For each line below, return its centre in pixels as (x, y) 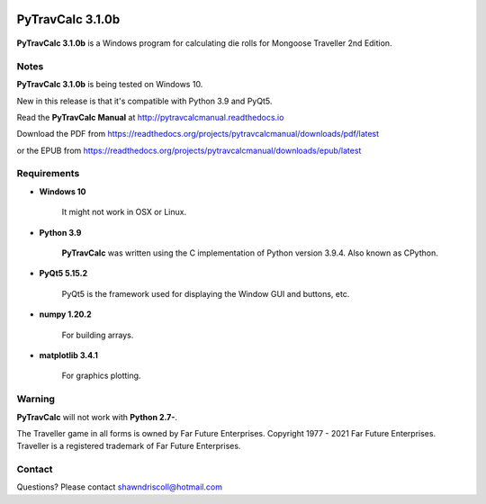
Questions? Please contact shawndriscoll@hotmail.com (119, 487)
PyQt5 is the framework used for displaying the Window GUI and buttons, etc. (206, 293)
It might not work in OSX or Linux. (124, 212)
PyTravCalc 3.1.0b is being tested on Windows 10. (110, 85)
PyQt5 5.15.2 (63, 274)
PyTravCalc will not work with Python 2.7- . (97, 417)
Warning (36, 399)
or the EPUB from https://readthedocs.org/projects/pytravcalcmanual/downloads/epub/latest (189, 150)
